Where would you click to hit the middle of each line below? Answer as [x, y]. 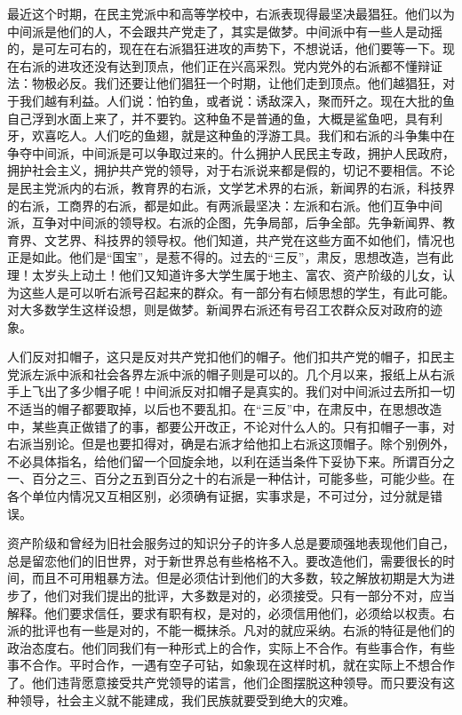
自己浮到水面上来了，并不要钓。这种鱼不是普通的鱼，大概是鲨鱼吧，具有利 [225, 118]
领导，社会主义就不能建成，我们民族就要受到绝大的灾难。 [187, 699]
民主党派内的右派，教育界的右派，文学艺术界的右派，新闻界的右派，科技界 [237, 187]
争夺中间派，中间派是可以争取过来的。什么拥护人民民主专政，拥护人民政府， [231, 152]
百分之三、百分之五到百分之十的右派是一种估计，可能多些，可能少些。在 [243, 478]
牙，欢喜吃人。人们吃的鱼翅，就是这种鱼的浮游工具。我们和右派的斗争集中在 [231, 135]
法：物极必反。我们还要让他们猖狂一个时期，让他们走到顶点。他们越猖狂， [225, 83]
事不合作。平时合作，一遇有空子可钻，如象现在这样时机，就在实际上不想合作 [231, 665]
